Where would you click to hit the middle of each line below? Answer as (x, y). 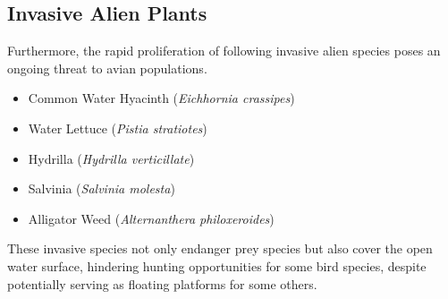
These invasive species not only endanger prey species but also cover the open (220, 248)
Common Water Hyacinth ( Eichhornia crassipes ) (161, 98)
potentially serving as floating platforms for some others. (162, 283)
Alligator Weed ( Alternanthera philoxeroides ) (151, 218)
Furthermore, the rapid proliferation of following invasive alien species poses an (224, 51)
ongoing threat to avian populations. (107, 68)
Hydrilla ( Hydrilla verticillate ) (111, 158)
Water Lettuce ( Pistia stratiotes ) (118, 128)
